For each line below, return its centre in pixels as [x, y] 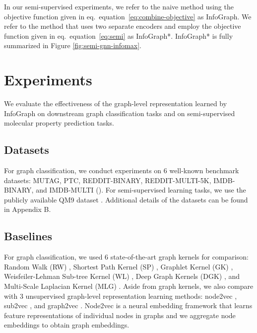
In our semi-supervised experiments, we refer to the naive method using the [119, 6]
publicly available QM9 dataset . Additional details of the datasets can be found [126, 199]
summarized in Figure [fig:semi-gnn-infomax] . [73, 45]
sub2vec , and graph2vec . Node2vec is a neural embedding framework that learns [128, 305]
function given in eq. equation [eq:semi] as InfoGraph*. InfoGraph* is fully [119, 35]
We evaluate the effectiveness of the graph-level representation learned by [116, 103]
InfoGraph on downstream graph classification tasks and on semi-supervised [120, 113]
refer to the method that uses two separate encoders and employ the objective [123, 26]
